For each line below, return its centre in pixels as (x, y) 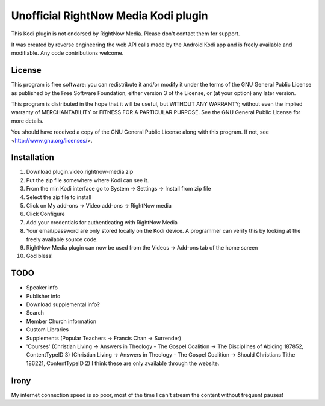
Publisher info (43, 296)
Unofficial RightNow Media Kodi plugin (110, 16)
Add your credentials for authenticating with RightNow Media (102, 222)
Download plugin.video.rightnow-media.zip (80, 172)
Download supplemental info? (63, 304)
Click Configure (46, 214)
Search (35, 313)
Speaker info (42, 288)
